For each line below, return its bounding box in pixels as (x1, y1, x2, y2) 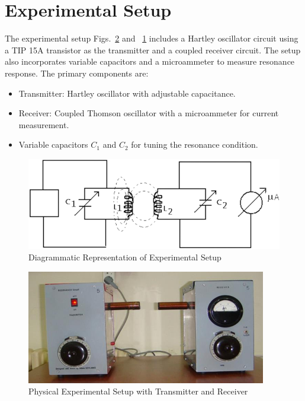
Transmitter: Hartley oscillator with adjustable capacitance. (18, 87, 236, 99)
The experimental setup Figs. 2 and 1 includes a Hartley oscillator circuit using (5, 32, 298, 44)
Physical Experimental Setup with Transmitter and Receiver (28, 385, 248, 397)
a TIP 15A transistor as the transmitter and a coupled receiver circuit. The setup (5, 43, 301, 56)
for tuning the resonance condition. (131, 138, 258, 151)
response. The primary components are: (5, 66, 149, 79)
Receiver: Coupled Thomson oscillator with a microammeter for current (18, 107, 279, 119)
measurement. (18, 118, 69, 131)
